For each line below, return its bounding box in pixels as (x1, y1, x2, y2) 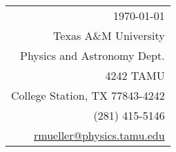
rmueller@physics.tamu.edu (34, 127, 165, 143)
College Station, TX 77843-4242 (11, 87, 165, 103)
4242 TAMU (105, 67, 165, 83)
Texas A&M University (53, 28, 165, 43)
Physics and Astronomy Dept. (20, 47, 165, 63)
